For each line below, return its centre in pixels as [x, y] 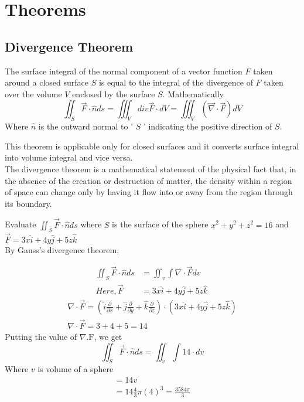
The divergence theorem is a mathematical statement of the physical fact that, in [151, 168]
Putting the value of [41, 336]
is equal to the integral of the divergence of [176, 82]
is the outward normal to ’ [86, 126]
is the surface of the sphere [160, 224]
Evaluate [21, 224]
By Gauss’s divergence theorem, [62, 249]
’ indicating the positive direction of [208, 126]
